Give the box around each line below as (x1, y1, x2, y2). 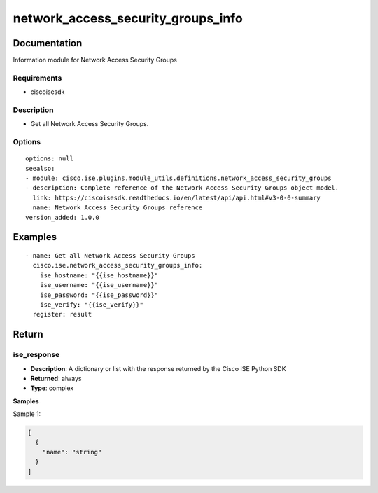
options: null (25, 155, 73, 162)
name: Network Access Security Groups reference (32, 204, 203, 211)
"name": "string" (42, 448, 102, 456)
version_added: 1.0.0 (25, 214, 99, 221)
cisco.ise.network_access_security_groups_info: (32, 261, 203, 270)
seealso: (25, 165, 55, 172)
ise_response (13, 350, 60, 360)
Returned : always (30, 374, 82, 382)
